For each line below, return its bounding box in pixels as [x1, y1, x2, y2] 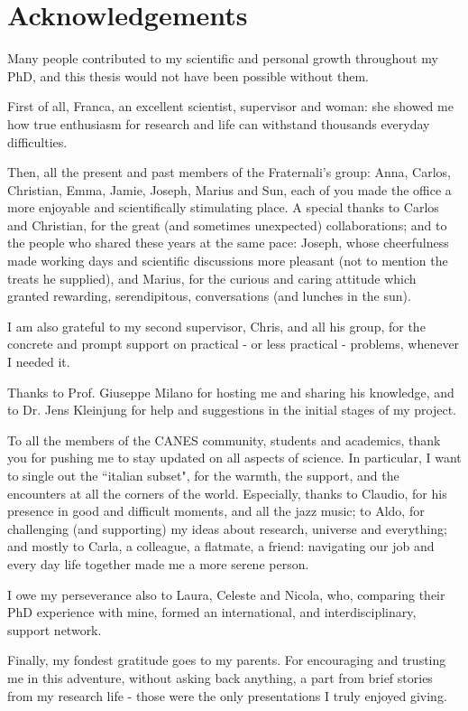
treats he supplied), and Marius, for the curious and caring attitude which [7, 268, 417, 287]
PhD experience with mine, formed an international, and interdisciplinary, [7, 603, 417, 622]
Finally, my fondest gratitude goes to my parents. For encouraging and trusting [7, 650, 446, 669]
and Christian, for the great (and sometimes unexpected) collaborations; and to [7, 215, 447, 234]
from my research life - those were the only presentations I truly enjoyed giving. [7, 686, 447, 705]
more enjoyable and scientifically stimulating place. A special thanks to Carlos [7, 198, 439, 217]
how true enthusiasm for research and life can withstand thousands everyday [7, 114, 430, 133]
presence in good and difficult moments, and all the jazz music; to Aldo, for [7, 501, 425, 520]
